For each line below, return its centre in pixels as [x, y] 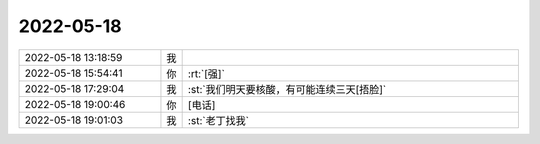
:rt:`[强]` [206, 73]
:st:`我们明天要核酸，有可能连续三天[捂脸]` [287, 89]
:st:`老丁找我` [218, 120]
